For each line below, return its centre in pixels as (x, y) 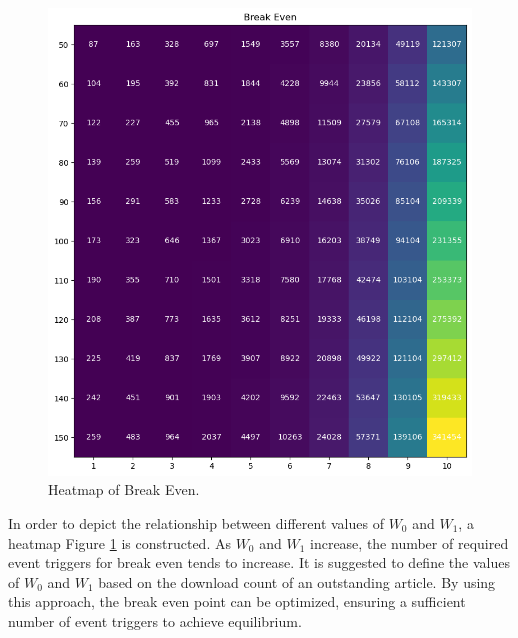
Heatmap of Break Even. (124, 489)
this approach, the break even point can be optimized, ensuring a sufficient (237, 601)
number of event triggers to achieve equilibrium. (155, 620)
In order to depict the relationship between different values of (196, 522)
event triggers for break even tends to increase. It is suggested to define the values (259, 562)
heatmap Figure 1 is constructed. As (119, 542)
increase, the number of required (409, 542)
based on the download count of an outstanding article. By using (297, 581)
